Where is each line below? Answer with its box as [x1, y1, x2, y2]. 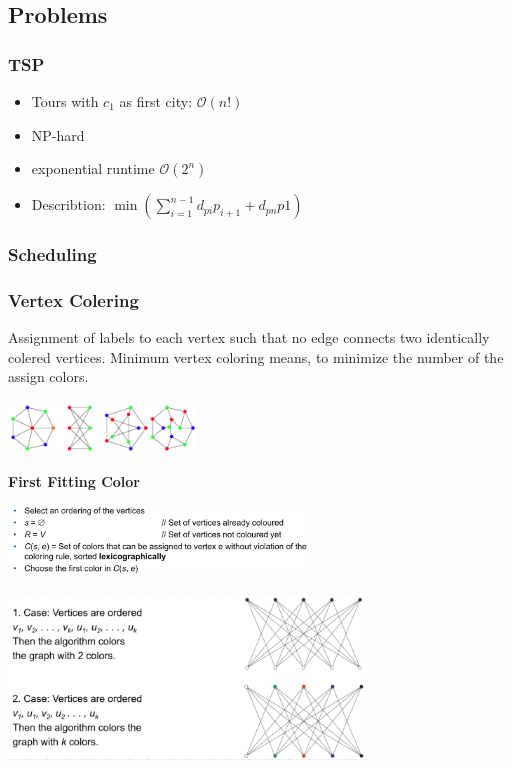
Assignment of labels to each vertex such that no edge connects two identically [8, 327, 490, 348]
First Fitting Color [8, 470, 140, 491]
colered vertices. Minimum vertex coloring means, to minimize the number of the [8, 346, 504, 367]
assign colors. [8, 366, 89, 387]
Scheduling [8, 242, 97, 267]
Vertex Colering [8, 287, 139, 312]
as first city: [119, 91, 193, 111]
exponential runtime [31, 158, 155, 179]
